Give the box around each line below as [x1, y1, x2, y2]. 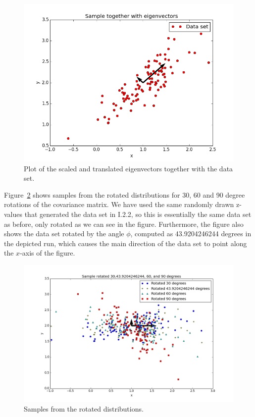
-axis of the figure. [20, 248, 75, 258]
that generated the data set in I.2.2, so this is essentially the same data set [24, 208, 252, 219]
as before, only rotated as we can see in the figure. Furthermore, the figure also [4, 218, 244, 229]
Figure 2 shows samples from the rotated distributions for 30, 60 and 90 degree [4, 189, 245, 200]
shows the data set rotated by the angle [4, 228, 124, 239]
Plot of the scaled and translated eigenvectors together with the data [24, 163, 233, 173]
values [4, 208, 23, 219]
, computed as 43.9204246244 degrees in [130, 228, 252, 239]
